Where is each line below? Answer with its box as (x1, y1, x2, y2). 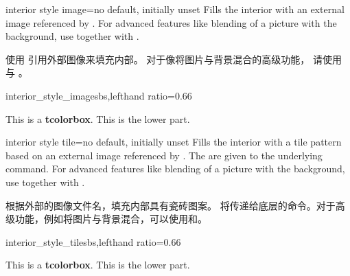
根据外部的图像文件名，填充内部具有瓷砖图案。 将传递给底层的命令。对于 (5, 198, 336, 212)
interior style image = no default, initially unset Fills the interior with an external (5, 2, 345, 16)
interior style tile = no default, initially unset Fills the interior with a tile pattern (5, 135, 342, 149)
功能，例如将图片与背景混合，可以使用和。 (14, 211, 207, 226)
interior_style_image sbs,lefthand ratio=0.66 (5, 88, 192, 102)
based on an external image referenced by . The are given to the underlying (5, 148, 323, 162)
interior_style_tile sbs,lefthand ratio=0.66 (5, 234, 181, 249)
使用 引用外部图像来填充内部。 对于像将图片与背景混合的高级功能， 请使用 (5, 51, 342, 66)
